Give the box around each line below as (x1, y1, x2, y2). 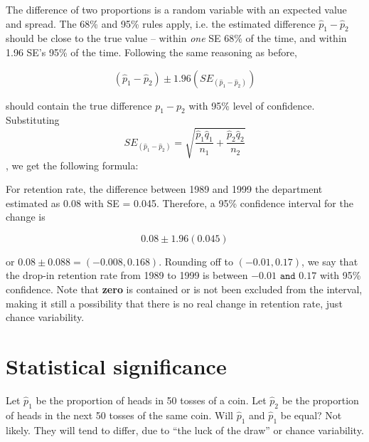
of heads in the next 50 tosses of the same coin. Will (6, 407, 234, 422)
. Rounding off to (159, 253, 233, 268)
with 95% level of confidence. (188, 98, 315, 112)
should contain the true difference (6, 98, 152, 112)
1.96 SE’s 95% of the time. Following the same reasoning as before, (6, 44, 297, 59)
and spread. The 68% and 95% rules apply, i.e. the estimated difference (6, 16, 316, 31)
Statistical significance (6, 352, 227, 381)
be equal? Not (280, 407, 342, 422)
